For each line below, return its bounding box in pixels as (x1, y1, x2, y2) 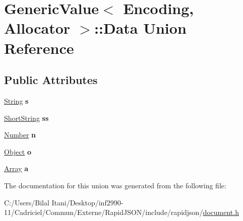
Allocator (4, 18, 71, 38)
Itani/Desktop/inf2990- (51, 197, 124, 207)
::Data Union (94, 18, 187, 38)
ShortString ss (4, 112, 49, 123)
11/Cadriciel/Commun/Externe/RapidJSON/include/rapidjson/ (4, 207, 203, 217)
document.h (203, 207, 239, 217)
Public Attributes (4, 72, 98, 88)
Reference (4, 37, 74, 58)
